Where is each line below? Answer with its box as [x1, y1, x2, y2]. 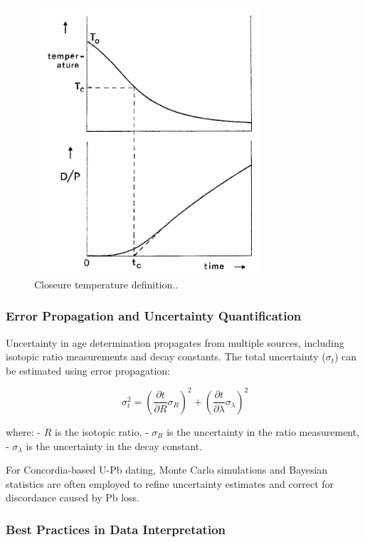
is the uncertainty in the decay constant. [26, 438, 203, 453]
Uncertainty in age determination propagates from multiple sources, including [6, 335, 344, 350]
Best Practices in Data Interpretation [6, 520, 226, 538]
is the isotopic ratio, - [55, 424, 149, 439]
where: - [6, 424, 41, 439]
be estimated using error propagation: [6, 363, 170, 377]
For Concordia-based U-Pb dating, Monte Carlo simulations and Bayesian [6, 462, 328, 477]
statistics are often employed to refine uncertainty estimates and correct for [6, 476, 334, 491]
